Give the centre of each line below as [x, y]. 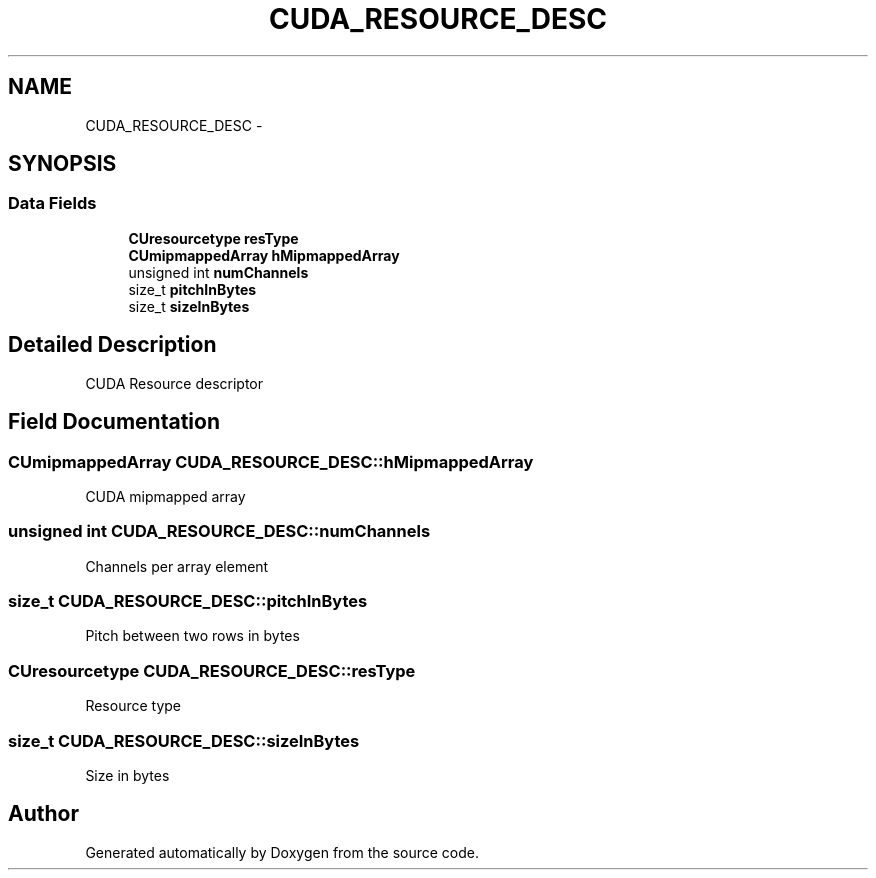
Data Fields [52, 203]
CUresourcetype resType [213, 238]
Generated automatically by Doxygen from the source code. [282, 852]
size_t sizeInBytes [189, 306]
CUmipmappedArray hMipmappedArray [264, 255]
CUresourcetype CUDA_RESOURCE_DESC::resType [212, 670]
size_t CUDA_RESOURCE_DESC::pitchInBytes [188, 601]
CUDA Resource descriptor [174, 383]
